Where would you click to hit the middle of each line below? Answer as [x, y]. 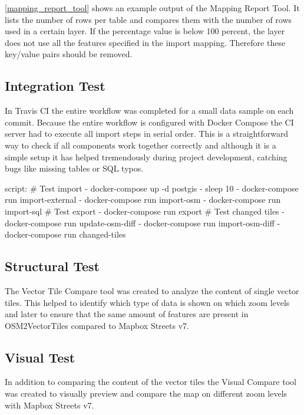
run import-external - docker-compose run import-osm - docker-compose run [143, 200]
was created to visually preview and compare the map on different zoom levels [146, 393]
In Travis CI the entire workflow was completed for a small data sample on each [149, 111]
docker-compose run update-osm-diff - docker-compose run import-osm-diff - [143, 223]
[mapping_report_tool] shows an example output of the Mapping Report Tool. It [152, 8]
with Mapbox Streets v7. [49, 405]
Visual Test [40, 357]
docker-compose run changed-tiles [65, 234]
